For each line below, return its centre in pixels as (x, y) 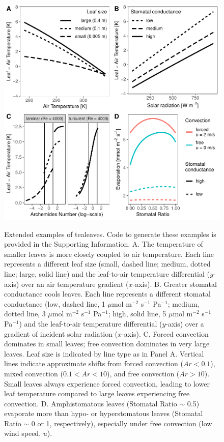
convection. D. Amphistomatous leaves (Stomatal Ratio (91, 403)
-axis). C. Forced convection (165, 333)
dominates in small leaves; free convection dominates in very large (107, 344)
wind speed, (23, 433)
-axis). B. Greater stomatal (175, 284)
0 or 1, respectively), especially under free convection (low (122, 423)
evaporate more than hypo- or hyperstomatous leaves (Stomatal (104, 413)
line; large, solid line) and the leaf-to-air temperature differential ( (107, 273)
